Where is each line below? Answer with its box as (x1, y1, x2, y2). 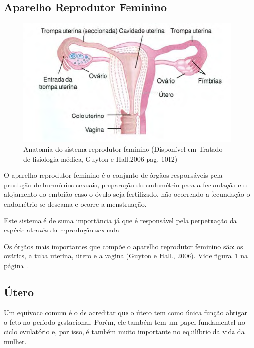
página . (4, 260, 29, 271)
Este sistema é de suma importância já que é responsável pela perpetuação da (4, 215, 237, 225)
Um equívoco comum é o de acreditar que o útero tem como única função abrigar (4, 307, 247, 317)
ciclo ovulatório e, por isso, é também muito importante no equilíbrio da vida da (4, 326, 245, 337)
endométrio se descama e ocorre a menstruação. (4, 199, 147, 209)
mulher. (4, 336, 27, 346)
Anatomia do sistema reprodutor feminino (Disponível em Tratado (23, 144, 223, 154)
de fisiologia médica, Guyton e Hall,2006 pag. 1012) (23, 153, 178, 163)
